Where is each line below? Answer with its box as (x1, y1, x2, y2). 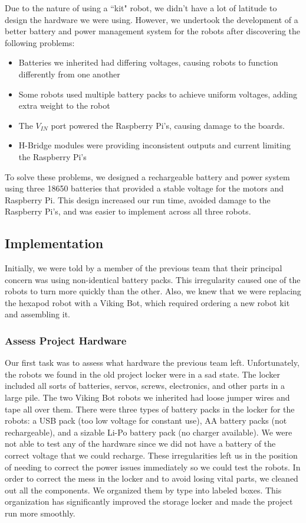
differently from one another (18, 67, 120, 80)
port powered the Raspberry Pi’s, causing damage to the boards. (51, 119, 285, 131)
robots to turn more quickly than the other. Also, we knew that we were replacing (5, 285, 301, 297)
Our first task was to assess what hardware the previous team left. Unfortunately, (5, 356, 300, 369)
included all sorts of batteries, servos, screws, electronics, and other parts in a (5, 379, 285, 392)
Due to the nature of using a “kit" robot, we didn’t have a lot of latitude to (5, 2, 277, 14)
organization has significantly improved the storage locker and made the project (5, 495, 293, 508)
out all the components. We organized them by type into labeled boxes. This (5, 483, 282, 496)
